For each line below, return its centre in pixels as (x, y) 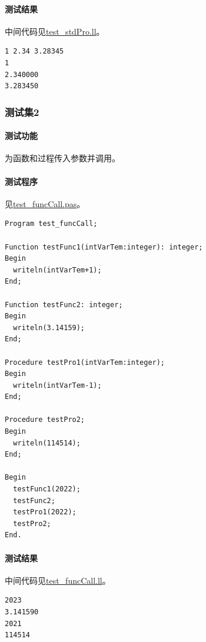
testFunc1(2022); (47, 489)
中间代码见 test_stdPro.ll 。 (55, 31)
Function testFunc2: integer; (64, 305)
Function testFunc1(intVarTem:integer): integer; (104, 247)
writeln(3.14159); (49, 327)
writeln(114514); (47, 443)
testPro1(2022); (45, 512)
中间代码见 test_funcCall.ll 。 (58, 580)
